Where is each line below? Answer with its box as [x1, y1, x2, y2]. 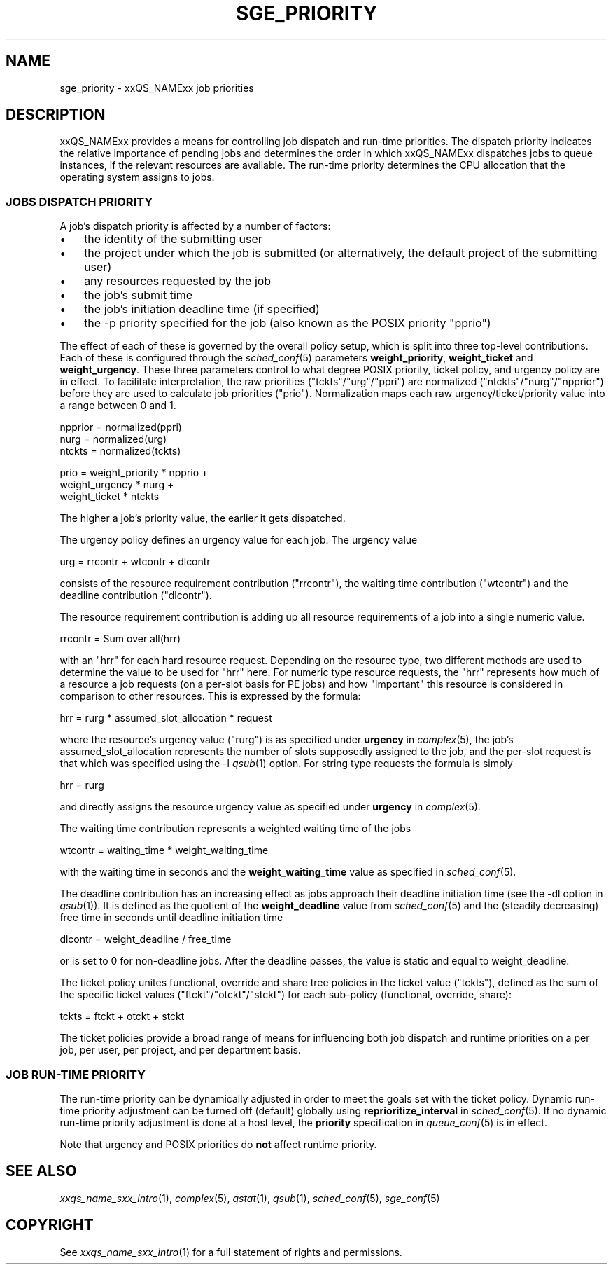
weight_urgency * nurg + [59, 478, 174, 491]
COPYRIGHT [6, 1216, 94, 1234]
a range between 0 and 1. [59, 399, 176, 412]
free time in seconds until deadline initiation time [59, 911, 283, 924]
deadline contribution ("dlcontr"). [59, 589, 212, 602]
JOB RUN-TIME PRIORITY [6, 1067, 146, 1082]
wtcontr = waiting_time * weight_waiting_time [59, 844, 269, 857]
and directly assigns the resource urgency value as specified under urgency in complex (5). [59, 801, 481, 813]
